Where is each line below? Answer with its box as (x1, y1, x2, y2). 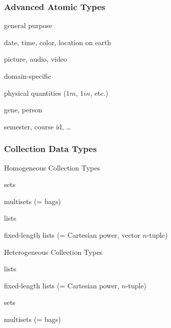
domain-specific (4, 71, 51, 81)
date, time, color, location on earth (4, 37, 111, 47)
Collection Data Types (4, 142, 97, 155)
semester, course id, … (4, 121, 71, 131)
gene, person (4, 104, 42, 115)
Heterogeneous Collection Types (4, 246, 103, 257)
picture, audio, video (4, 54, 67, 64)
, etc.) (90, 87, 108, 98)
